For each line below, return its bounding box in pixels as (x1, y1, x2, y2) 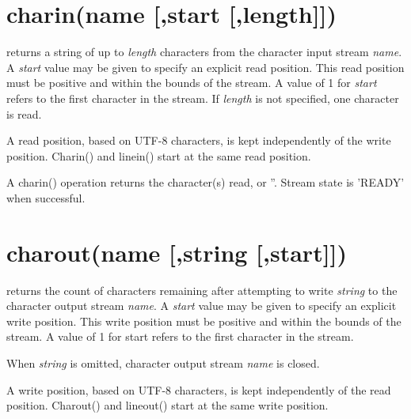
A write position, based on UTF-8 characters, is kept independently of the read (6, 381, 391, 398)
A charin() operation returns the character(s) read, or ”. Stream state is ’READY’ (6, 174, 405, 191)
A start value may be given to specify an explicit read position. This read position (6, 59, 405, 75)
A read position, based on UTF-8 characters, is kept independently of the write (6, 132, 391, 149)
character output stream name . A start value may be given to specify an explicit (6, 297, 397, 314)
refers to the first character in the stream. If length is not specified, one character (6, 89, 399, 106)
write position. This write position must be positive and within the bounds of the (6, 312, 401, 329)
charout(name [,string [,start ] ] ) (6, 236, 348, 268)
